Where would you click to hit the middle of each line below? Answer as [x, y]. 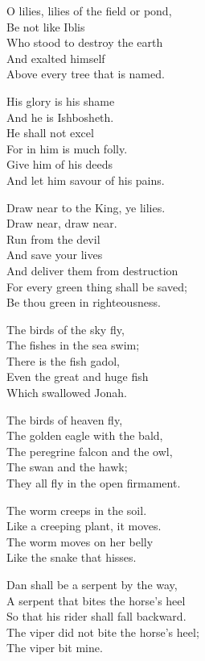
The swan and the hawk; [67, 467]
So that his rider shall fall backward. [96, 616]
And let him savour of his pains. [86, 180]
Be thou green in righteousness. [84, 302]
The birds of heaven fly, [65, 419]
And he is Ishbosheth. [60, 117]
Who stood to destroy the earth [85, 42]
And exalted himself [56, 58]
